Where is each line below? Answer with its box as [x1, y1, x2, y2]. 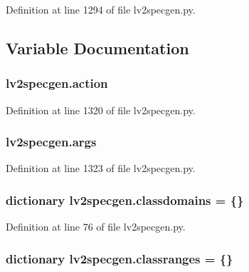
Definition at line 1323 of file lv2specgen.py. [6, 161, 196, 176]
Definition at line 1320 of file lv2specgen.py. [6, 102, 196, 117]
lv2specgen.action [6, 74, 108, 92]
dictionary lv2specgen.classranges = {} [6, 249, 233, 267]
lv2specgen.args [6, 133, 97, 151]
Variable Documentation [6, 36, 189, 59]
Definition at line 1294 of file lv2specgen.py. [6, 2, 196, 16]
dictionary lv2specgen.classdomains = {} [6, 191, 244, 208]
